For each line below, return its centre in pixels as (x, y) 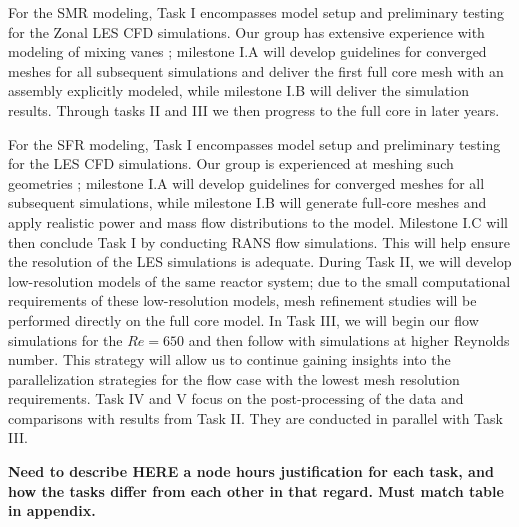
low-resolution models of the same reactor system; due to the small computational (259, 280)
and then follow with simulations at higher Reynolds (349, 339)
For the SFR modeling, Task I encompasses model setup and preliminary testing (254, 143)
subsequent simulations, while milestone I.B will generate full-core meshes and (247, 202)
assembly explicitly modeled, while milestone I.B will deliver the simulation (238, 90)
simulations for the (65, 339)
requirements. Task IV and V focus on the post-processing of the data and (236, 398)
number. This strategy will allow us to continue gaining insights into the (229, 359)
